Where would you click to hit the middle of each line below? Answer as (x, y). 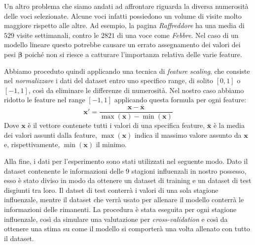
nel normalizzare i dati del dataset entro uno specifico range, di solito (109, 80)
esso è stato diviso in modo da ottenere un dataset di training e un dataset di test (128, 180)
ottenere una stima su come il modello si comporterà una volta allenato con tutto (127, 229)
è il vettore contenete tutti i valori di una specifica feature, (116, 125)
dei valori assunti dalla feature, (51, 135)
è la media (229, 125)
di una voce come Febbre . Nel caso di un (178, 35)
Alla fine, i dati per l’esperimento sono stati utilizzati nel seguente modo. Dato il (126, 161)
